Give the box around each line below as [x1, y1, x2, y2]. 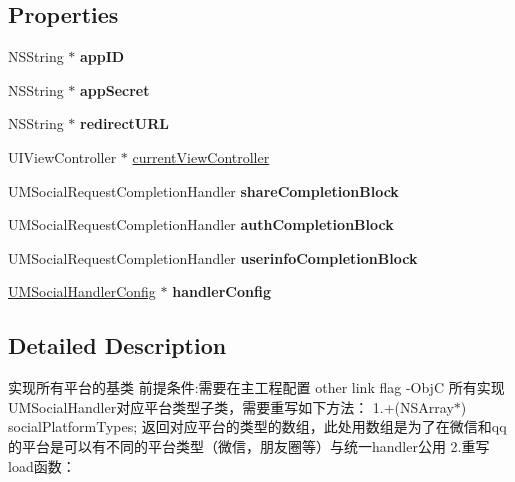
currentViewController [132, 146, 270, 167]
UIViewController [8, 146, 117, 167]
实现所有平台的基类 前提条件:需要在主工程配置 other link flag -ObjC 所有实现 [8, 377, 505, 398]
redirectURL [80, 113, 170, 134]
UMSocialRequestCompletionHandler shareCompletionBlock [8, 180, 399, 201]
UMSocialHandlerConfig [8, 281, 156, 302]
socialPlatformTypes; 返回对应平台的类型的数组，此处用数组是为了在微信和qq [8, 416, 507, 437]
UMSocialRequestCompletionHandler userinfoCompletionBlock [8, 247, 418, 268]
